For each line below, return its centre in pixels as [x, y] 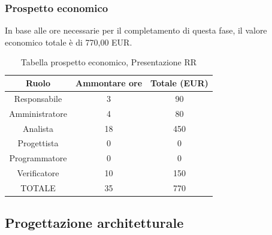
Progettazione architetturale [94, 223]
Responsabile [38, 98]
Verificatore [38, 173]
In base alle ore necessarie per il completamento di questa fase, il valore [136, 30]
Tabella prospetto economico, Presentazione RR [109, 62]
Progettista [38, 143]
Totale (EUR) [179, 83]
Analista [38, 128]
